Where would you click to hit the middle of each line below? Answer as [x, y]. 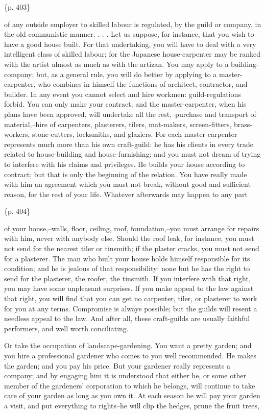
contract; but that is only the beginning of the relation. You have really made [126, 174]
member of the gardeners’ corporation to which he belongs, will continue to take [130, 385]
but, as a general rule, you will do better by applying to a [126, 74]
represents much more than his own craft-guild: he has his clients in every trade [129, 144]
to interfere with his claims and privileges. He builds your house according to [125, 164]
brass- [243, 124]
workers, [17, 134]
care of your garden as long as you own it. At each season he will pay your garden [132, 395]
